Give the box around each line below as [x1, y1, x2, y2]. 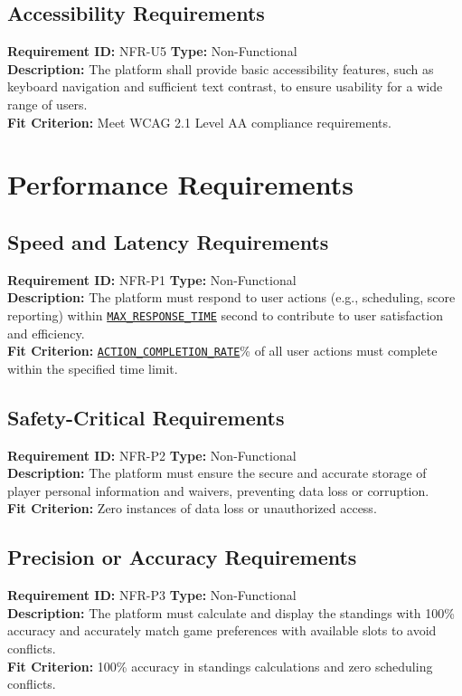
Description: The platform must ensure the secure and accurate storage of [7, 463, 427, 482]
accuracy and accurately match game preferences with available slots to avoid [7, 621, 437, 640]
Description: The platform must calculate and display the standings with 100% [7, 603, 455, 622]
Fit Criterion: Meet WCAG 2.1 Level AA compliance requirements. [7, 112, 391, 131]
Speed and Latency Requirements [7, 227, 329, 255]
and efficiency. [7, 323, 85, 342]
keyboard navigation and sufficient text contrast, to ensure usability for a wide [7, 77, 443, 96]
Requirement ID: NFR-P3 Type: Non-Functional [7, 586, 297, 605]
